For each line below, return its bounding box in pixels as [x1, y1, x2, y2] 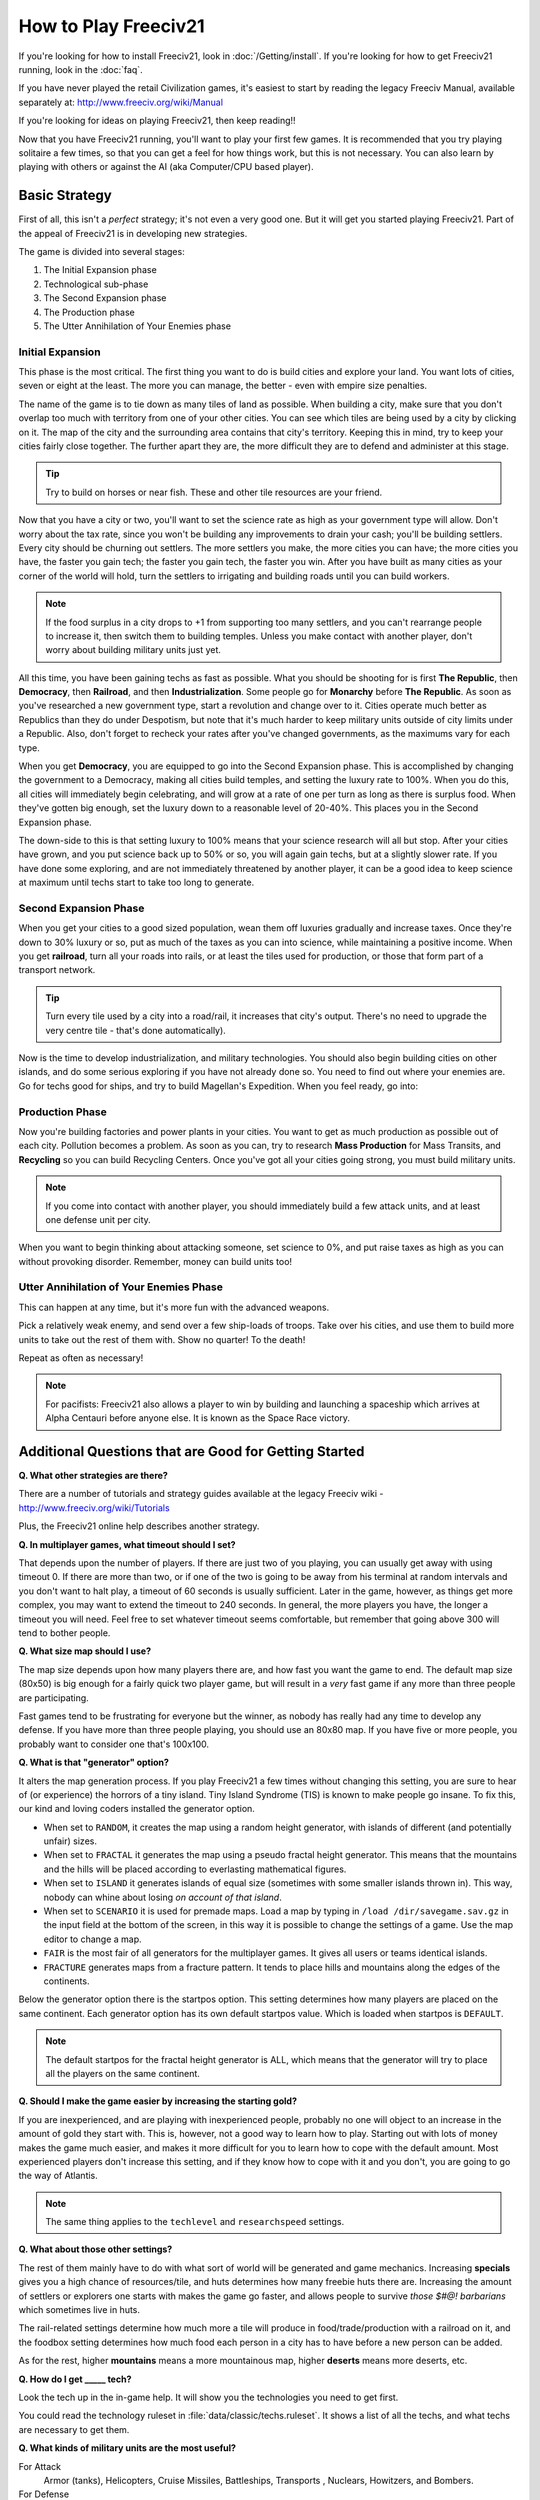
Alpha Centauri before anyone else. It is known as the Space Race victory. [45, 1412, 350, 1424]
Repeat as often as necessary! [18, 1352, 144, 1364]
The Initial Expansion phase [43, 264, 157, 276]
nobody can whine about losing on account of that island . [43, 1891, 282, 1903]
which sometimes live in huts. [18, 2304, 140, 2316]
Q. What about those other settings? [18, 2243, 173, 2255]
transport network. [18, 964, 96, 976]
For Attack [18, 2460, 62, 2472]
